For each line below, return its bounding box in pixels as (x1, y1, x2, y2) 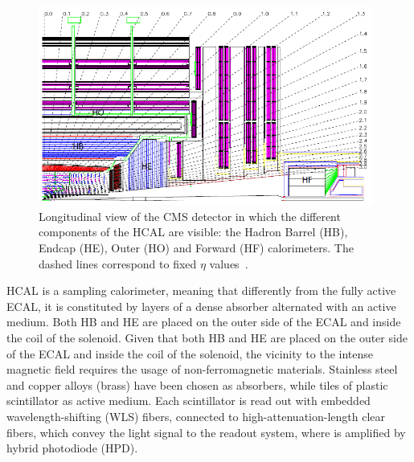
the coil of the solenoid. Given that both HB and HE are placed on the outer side (6, 329, 408, 346)
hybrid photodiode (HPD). (6, 440, 138, 456)
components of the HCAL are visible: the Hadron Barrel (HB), (39, 223, 348, 240)
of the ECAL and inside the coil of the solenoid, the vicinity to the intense (6, 345, 374, 362)
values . (209, 255, 248, 272)
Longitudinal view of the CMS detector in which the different (39, 207, 341, 224)
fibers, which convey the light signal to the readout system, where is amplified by (6, 423, 406, 440)
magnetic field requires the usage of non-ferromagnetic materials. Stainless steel (6, 361, 398, 378)
